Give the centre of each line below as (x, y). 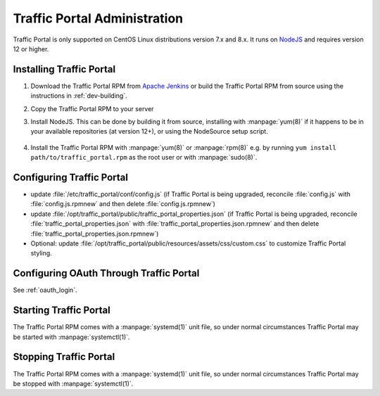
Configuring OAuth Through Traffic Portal (106, 273)
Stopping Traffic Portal (64, 357)
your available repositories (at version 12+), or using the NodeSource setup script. (150, 132)
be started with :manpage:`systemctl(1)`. (71, 337)
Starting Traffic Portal (62, 311)
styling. (41, 253)
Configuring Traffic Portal (70, 177)
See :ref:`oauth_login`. (45, 290)
